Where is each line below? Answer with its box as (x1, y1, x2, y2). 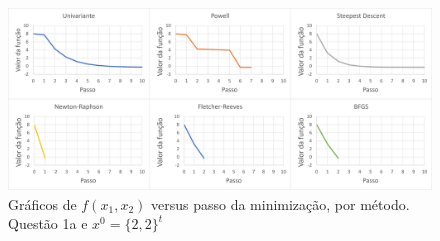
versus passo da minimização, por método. (150, 193, 410, 214)
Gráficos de (8, 193, 77, 214)
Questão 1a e (8, 213, 88, 234)
